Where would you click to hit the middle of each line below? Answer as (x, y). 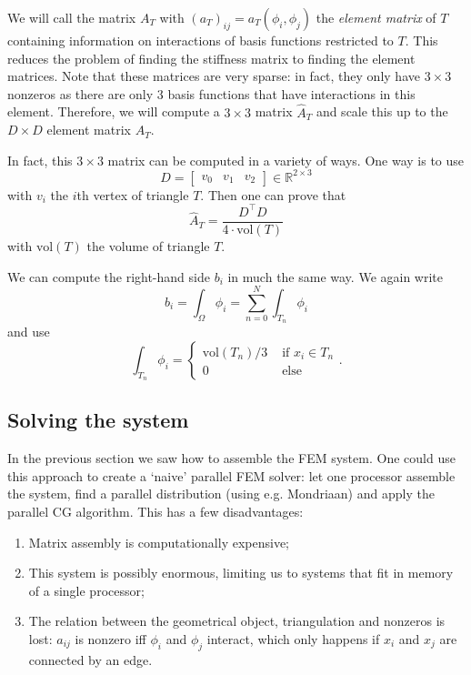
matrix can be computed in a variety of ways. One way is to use (286, 160)
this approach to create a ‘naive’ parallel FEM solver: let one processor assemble (231, 475)
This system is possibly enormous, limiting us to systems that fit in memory (241, 573)
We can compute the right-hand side (109, 276)
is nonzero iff (110, 638)
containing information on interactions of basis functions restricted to (200, 40)
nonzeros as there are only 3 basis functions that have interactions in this (211, 93)
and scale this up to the (382, 111)
